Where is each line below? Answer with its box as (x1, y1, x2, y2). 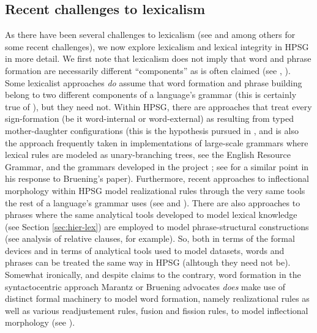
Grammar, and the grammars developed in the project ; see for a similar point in (5, 160, 309, 173)
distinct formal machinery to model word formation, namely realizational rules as (5, 292, 310, 305)
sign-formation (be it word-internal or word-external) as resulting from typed (5, 112, 294, 125)
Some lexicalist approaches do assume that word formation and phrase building (5, 76, 302, 89)
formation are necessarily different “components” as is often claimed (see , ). (5, 64, 291, 77)
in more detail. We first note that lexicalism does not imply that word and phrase (5, 52, 311, 65)
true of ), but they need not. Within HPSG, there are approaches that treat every (5, 100, 312, 113)
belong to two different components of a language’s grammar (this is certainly (5, 88, 297, 101)
